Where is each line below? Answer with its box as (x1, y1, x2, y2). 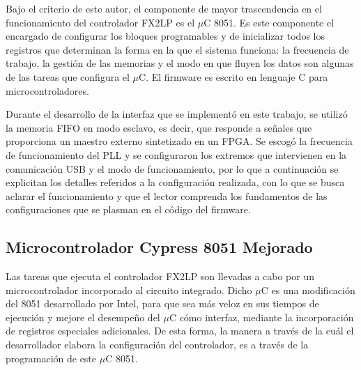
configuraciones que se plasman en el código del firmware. (6, 202, 251, 217)
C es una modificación (261, 282, 355, 297)
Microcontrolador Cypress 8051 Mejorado (6, 236, 313, 258)
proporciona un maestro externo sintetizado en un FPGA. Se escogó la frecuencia (6, 134, 353, 148)
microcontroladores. (6, 83, 89, 98)
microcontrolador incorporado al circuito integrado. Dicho (6, 282, 252, 297)
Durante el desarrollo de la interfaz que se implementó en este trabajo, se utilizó (6, 107, 348, 121)
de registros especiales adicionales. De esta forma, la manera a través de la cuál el (6, 323, 354, 338)
